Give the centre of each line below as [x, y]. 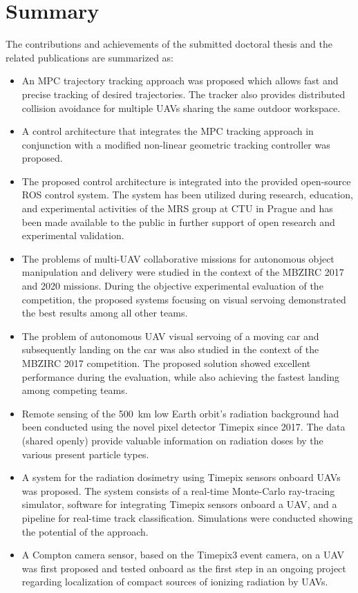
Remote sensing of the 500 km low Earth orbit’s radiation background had [180, 413]
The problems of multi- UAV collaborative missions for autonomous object [178, 258]
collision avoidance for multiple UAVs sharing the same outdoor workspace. [181, 107]
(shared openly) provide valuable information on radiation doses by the [172, 440]
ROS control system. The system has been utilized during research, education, [187, 195]
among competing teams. [75, 390]
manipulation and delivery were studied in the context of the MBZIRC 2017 [183, 272]
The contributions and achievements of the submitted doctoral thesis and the [169, 44]
